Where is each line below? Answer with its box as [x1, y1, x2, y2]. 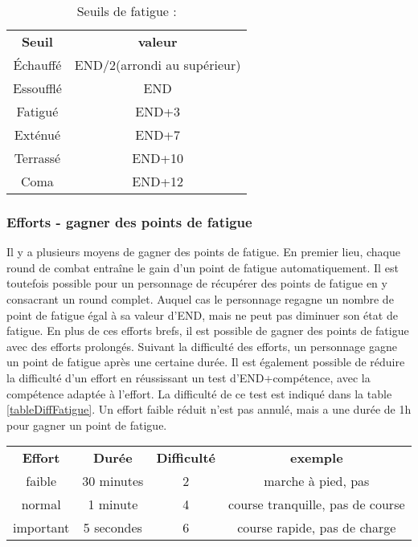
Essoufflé [13, 79, 62, 97]
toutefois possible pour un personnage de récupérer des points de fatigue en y [6, 275, 387, 292]
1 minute [88, 495, 138, 514]
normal [21, 495, 61, 514]
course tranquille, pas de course [228, 495, 405, 514]
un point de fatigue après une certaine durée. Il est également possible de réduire [6, 353, 405, 370]
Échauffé [13, 55, 62, 74]
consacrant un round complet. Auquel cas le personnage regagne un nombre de [6, 291, 394, 307]
